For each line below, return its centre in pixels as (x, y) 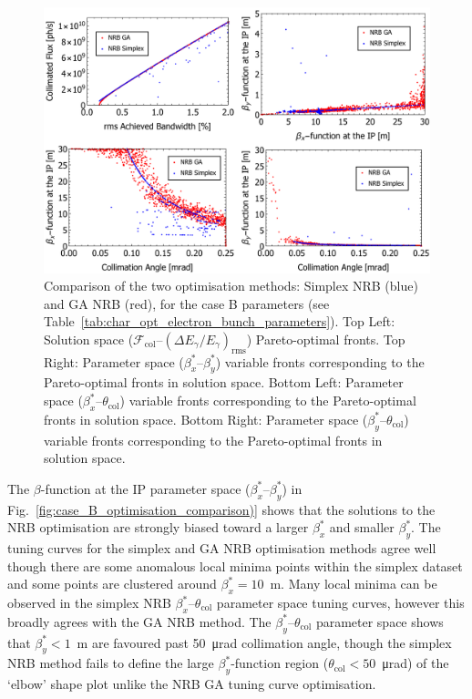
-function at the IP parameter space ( (145, 488)
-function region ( (280, 663)
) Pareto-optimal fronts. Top (326, 339)
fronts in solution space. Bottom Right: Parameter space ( (206, 419)
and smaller (362, 527)
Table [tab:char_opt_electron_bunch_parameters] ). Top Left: (220, 321)
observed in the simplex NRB (89, 603)
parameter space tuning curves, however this (340, 603)
